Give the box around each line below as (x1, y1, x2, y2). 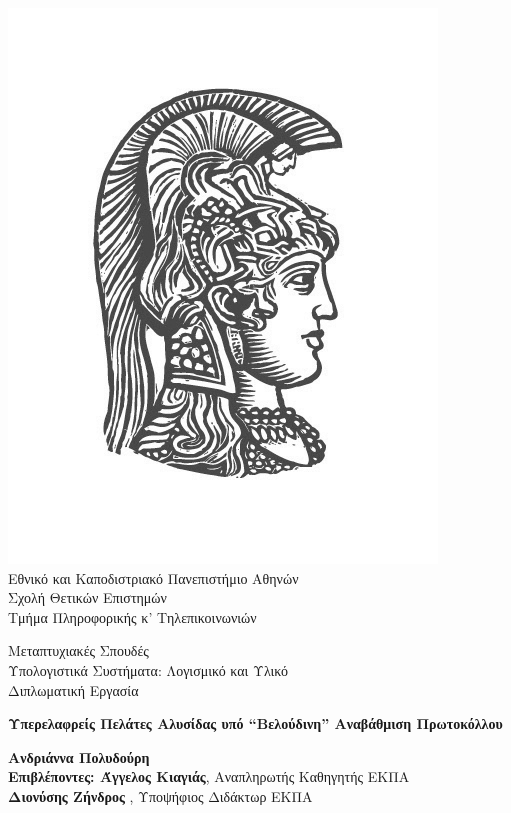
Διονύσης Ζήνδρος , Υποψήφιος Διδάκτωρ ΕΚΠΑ (8, 785, 313, 806)
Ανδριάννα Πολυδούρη (8, 746, 150, 767)
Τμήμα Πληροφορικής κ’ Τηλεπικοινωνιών (8, 606, 257, 627)
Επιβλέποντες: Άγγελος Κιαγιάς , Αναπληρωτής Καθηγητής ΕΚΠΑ (8, 766, 410, 787)
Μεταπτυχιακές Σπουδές (8, 640, 149, 661)
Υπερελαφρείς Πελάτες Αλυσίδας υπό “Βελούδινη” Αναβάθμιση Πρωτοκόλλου (8, 713, 503, 734)
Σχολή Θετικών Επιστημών (8, 587, 167, 608)
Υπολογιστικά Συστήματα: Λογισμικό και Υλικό (8, 659, 289, 680)
